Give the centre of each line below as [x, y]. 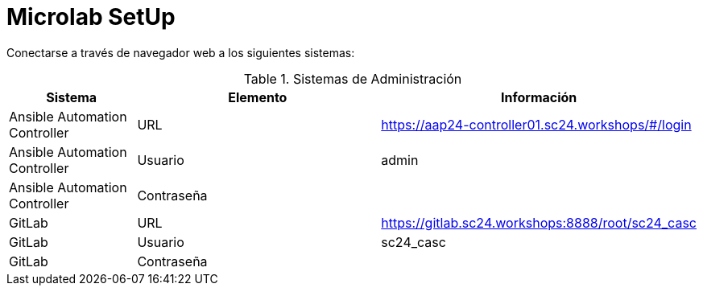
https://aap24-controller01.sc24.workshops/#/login [536, 124]
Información [539, 97]
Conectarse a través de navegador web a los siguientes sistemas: [181, 52]
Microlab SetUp [91, 17]
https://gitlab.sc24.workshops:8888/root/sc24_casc [539, 222]
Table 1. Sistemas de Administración [353, 78]
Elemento [258, 97]
